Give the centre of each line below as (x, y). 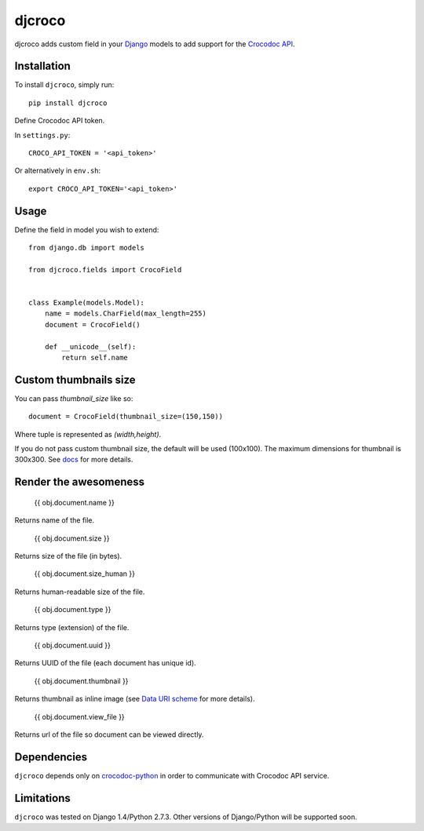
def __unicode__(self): (90, 346)
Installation (42, 66)
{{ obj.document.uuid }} (73, 645)
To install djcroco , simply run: (64, 85)
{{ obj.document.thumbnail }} (81, 681)
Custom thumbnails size (75, 379)
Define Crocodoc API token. (60, 121)
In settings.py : (42, 135)
